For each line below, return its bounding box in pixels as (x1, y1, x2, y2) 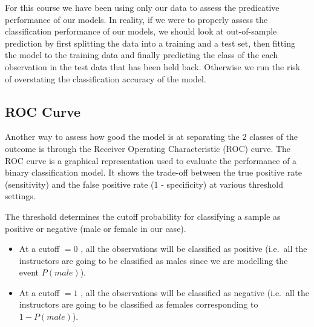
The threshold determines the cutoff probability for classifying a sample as (5, 210, 281, 222)
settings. (5, 190, 36, 202)
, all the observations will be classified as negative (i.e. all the (80, 286, 309, 299)
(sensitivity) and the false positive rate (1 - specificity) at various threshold (5, 177, 283, 190)
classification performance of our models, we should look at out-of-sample (5, 25, 277, 38)
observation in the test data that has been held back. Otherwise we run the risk (5, 60, 301, 73)
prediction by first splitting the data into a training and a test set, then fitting (5, 36, 295, 49)
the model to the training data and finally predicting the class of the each (5, 48, 278, 61)
